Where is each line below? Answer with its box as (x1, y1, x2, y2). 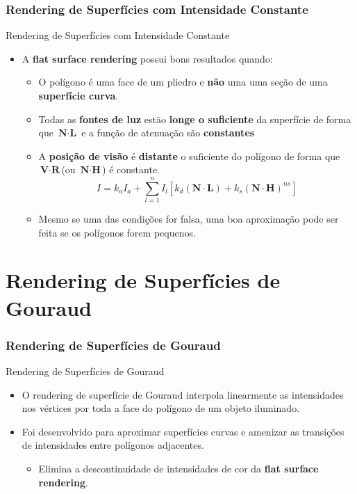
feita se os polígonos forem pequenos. (38, 225, 196, 239)
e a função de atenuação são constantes (81, 125, 255, 140)
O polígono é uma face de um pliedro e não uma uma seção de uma (38, 74, 328, 89)
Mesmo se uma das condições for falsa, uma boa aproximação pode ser (38, 212, 339, 226)
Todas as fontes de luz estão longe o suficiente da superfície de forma (38, 111, 351, 126)
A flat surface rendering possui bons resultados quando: (22, 51, 273, 65)
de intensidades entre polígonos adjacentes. (22, 438, 204, 452)
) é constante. (102, 162, 160, 177)
